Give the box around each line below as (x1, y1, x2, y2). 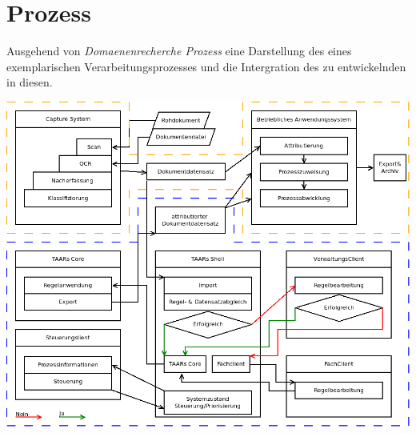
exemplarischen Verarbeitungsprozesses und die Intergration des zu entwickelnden (6, 58, 406, 74)
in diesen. (6, 74, 53, 90)
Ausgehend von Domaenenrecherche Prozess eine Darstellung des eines (6, 42, 352, 59)
